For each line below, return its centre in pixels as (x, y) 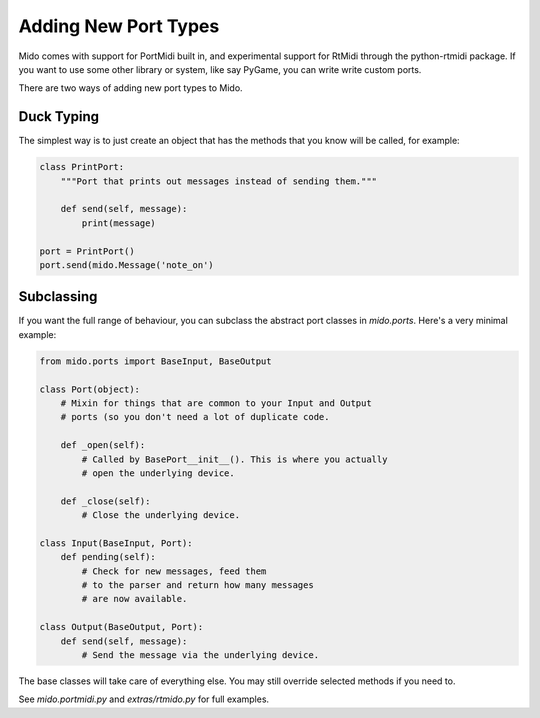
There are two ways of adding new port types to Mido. (131, 88)
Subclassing (58, 296)
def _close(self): (105, 501)
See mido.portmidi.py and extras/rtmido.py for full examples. (144, 699)
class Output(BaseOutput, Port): (121, 627)
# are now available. (134, 599)
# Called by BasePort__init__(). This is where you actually (234, 459)
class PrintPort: (82, 167)
